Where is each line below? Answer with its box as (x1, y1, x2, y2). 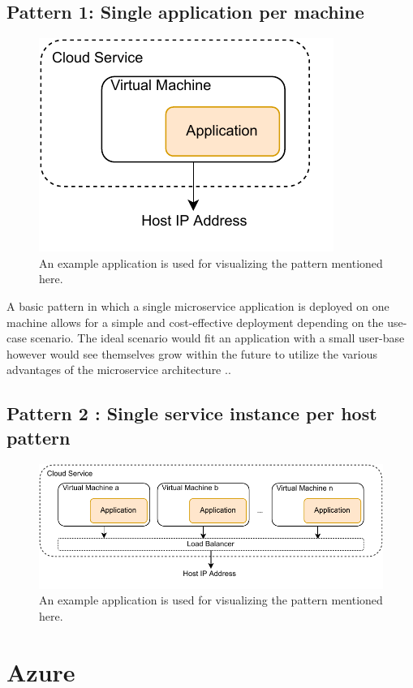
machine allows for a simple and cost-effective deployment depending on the (6, 313, 384, 330)
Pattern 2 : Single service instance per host (6, 401, 377, 426)
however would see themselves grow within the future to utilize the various (6, 345, 377, 362)
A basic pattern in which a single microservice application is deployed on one (6, 297, 389, 314)
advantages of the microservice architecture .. (6, 361, 231, 378)
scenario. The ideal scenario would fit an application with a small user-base (30, 329, 405, 346)
